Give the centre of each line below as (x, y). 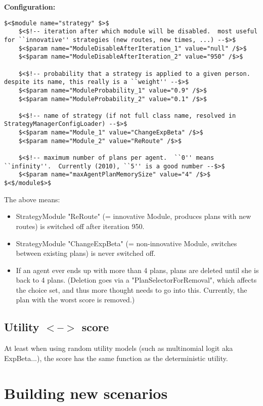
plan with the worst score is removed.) (75, 300)
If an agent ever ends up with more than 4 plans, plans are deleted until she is (137, 270)
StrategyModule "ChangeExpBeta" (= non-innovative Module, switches (126, 243)
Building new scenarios (86, 393)
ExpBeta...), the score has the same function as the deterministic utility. (116, 358)
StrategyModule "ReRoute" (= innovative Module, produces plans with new (134, 216)
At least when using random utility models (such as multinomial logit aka (119, 348)
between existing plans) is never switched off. (86, 253)
